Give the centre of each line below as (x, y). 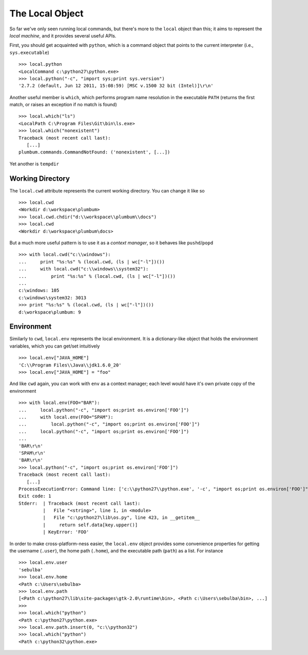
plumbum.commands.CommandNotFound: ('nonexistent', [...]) (94, 152)
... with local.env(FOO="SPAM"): (66, 417)
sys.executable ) (30, 52)
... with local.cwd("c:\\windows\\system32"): (84, 269)
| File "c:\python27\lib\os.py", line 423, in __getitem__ (121, 518)
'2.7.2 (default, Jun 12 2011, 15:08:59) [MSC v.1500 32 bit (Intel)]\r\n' (116, 86)
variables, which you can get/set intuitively (55, 346)
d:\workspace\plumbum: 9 (50, 312)
